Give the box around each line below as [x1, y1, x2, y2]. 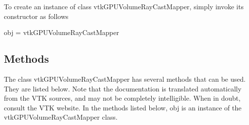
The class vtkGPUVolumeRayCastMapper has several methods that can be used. [4, 73, 246, 84]
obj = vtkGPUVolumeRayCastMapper [4, 27, 119, 37]
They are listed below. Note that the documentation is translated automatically [4, 83, 242, 93]
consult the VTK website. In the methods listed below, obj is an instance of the [4, 102, 242, 112]
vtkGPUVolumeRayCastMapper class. [4, 112, 118, 122]
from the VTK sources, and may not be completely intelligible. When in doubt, [4, 93, 241, 103]
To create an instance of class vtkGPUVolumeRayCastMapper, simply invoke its [4, 1, 244, 11]
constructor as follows [4, 11, 69, 21]
